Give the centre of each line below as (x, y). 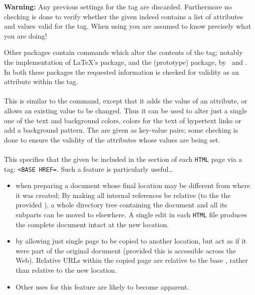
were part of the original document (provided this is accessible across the (126, 250)
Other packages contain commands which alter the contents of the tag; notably (124, 52)
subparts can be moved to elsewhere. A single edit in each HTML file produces (131, 214)
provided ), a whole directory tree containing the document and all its (121, 205)
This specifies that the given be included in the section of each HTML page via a (123, 159)
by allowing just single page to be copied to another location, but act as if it (131, 241)
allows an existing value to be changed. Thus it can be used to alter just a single (126, 110)
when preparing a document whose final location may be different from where (133, 185)
